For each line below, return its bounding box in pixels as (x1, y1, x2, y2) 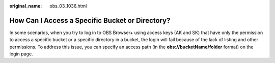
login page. (9, 51, 33, 57)
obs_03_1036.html (49, 3, 87, 9)
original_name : (9, 3, 42, 9)
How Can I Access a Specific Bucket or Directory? (9, 16, 171, 25)
